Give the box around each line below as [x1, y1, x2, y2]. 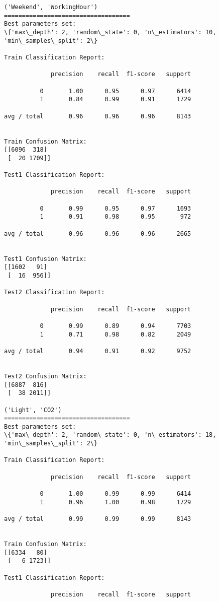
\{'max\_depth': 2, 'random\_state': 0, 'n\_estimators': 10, [4, 28, 216, 36]
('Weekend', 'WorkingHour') [4, 4, 98, 11]
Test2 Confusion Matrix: [4, 372, 87, 380]
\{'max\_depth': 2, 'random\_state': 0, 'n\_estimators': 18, [4, 431, 216, 439]
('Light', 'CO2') [4, 406, 62, 414]
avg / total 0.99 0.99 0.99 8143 [4, 515, 191, 523]
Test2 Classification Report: [4, 289, 105, 296]
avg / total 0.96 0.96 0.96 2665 [4, 230, 191, 237]
